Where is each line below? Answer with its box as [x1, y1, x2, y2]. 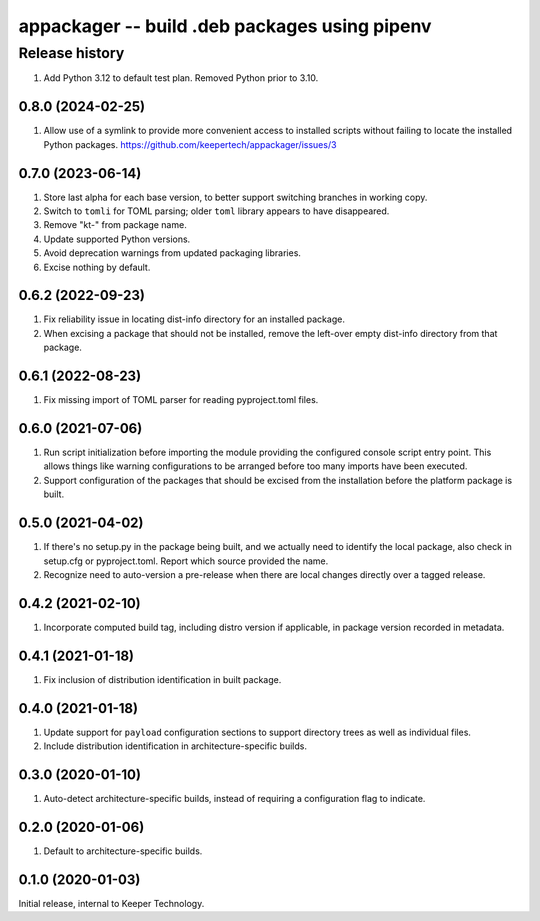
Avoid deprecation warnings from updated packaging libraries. [43, 247, 302, 259]
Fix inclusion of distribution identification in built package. [43, 673, 282, 685]
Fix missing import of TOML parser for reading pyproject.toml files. [43, 394, 319, 406]
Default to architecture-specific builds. [43, 845, 203, 857]
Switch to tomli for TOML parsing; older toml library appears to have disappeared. [43, 205, 390, 217]
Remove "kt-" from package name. [43, 219, 187, 231]
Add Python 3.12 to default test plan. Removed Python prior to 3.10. [43, 72, 319, 84]
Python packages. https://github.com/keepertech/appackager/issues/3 [43, 138, 337, 150]
